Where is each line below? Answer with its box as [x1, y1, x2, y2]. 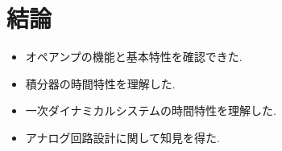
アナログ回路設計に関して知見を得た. [25, 129, 220, 145]
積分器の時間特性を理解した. [25, 75, 176, 92]
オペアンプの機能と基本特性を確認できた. [25, 48, 243, 65]
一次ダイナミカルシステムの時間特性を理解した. [25, 102, 276, 119]
